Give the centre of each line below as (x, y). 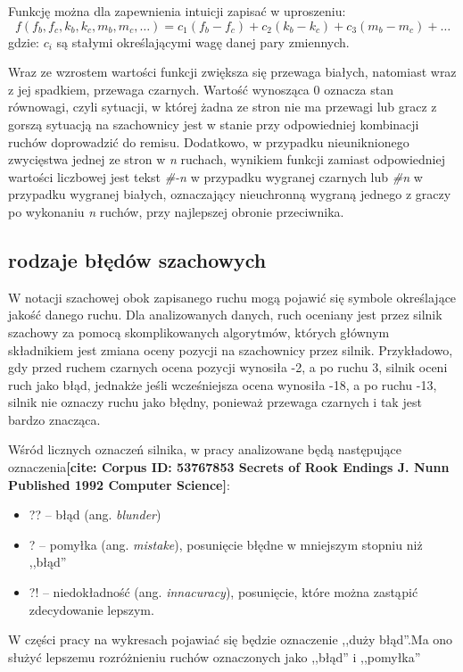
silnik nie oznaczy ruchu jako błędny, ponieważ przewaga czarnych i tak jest (215, 402)
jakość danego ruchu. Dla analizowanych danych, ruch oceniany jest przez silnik (225, 315)
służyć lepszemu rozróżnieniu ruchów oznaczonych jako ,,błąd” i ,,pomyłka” (215, 656)
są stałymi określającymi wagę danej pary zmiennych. (203, 41)
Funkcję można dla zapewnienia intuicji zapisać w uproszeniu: (177, 11)
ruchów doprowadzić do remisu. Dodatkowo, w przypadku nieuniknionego (209, 141)
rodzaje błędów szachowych (137, 259)
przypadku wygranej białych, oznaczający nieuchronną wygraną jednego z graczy (230, 194)
